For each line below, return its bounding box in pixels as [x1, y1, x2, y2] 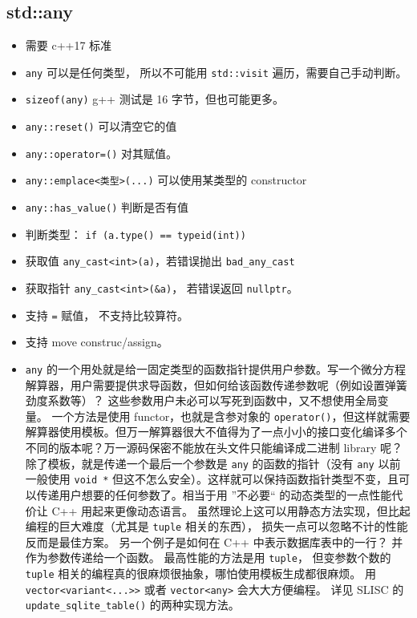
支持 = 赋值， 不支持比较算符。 [25, 306, 188, 323]
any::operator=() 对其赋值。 [25, 144, 178, 161]
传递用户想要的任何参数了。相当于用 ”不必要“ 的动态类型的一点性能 [36, 486, 392, 503]
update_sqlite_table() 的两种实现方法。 [25, 596, 240, 613]
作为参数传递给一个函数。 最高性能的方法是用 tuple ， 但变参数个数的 [25, 549, 391, 566]
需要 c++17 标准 [25, 37, 112, 54]
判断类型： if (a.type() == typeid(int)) [25, 225, 246, 242]
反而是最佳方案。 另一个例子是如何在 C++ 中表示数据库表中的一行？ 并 [25, 533, 403, 550]
